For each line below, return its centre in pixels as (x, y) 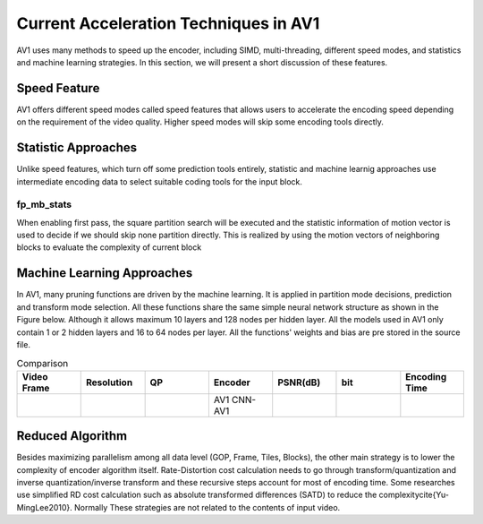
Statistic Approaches (77, 148)
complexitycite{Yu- (414, 495)
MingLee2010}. (45, 507)
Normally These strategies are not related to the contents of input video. (207, 507)
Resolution (109, 382)
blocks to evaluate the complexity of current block (109, 247)
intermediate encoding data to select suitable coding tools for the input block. (160, 181)
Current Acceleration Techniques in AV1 (168, 23)
